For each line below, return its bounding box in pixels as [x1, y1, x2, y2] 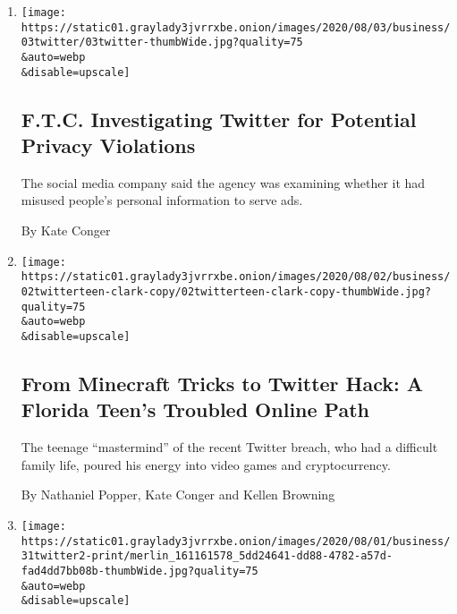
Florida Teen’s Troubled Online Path [21, 396, 369, 423]
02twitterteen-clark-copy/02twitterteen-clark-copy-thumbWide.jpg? [21, 285, 431, 298]
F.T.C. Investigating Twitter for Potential [21, 105, 417, 132]
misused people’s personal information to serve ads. [21, 191, 303, 209]
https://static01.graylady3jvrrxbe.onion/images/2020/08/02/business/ [21, 270, 451, 284]
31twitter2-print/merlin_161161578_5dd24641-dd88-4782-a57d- [21, 550, 394, 563]
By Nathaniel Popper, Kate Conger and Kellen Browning [21, 485, 335, 504]
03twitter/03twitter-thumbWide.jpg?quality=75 [21, 36, 303, 49]
